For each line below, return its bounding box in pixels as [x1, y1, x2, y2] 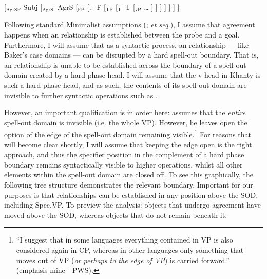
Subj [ [23, 2, 43, 12]
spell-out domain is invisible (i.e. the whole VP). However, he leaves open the [4, 117, 247, 127]
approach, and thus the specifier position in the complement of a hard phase [4, 149, 244, 160]
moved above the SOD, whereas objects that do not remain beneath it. [4, 209, 227, 220]
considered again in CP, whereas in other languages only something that [16, 244, 244, 255]
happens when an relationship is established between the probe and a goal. [4, 29, 240, 40]
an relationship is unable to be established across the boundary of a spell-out [4, 59, 246, 70]
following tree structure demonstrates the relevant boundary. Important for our [4, 179, 253, 190]
